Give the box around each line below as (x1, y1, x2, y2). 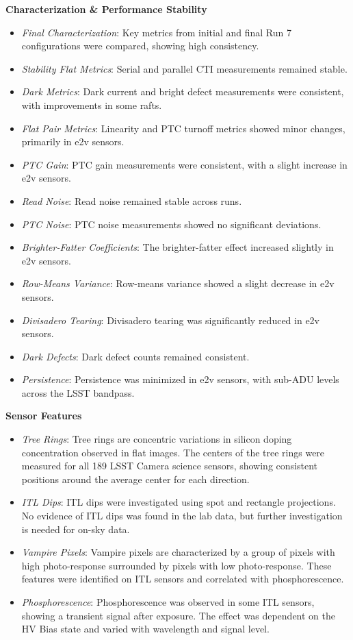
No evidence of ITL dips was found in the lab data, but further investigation (21, 508, 343, 523)
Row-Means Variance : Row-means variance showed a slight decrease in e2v (21, 276, 335, 291)
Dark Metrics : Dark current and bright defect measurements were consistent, (21, 84, 344, 99)
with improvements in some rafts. (21, 97, 162, 112)
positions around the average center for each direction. (21, 471, 250, 486)
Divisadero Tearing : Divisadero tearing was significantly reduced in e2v (21, 312, 320, 327)
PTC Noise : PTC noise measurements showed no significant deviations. (21, 217, 322, 231)
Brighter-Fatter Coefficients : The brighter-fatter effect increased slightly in (21, 240, 334, 254)
